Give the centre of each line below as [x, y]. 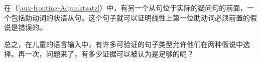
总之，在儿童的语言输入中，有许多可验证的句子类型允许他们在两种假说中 [123, 44]
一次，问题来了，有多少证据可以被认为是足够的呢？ [109, 54]
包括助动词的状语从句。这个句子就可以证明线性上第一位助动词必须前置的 [130, 17]
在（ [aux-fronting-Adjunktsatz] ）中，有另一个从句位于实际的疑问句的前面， [126, 7]
